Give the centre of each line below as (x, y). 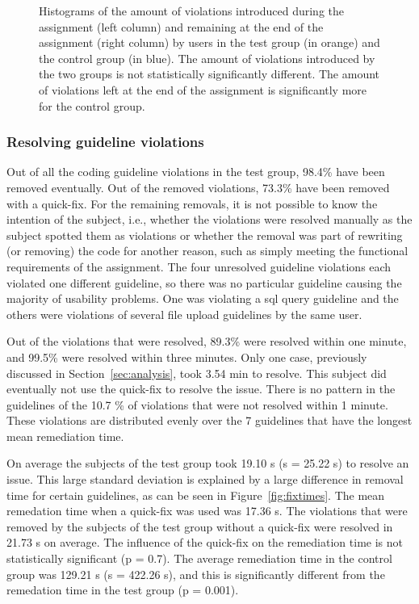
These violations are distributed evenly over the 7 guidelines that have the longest (209, 420)
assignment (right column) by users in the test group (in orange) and (209, 42)
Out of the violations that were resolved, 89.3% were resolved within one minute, (207, 341)
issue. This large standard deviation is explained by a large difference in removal (205, 479)
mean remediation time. (65, 436)
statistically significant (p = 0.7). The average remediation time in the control (199, 558)
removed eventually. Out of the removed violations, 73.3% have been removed (198, 187)
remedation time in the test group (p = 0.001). (123, 590)
